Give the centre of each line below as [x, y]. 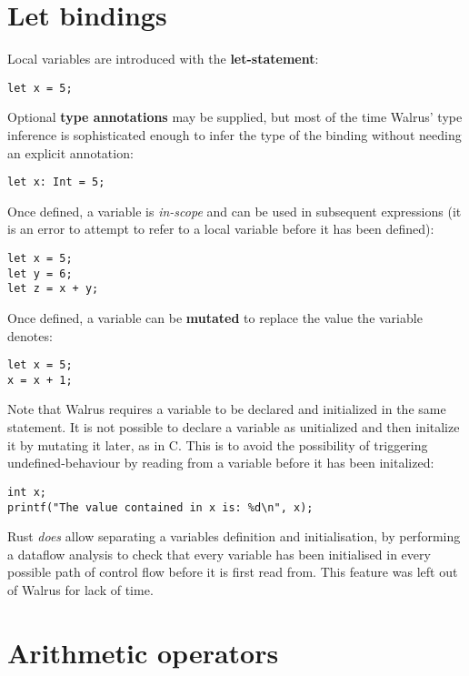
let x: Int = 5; [56, 182]
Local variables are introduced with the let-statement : [163, 59]
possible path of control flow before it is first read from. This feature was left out [233, 572]
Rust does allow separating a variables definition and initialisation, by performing [234, 536]
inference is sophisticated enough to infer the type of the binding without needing [234, 134]
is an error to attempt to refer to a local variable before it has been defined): [221, 229]
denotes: [30, 335]
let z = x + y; [53, 289]
